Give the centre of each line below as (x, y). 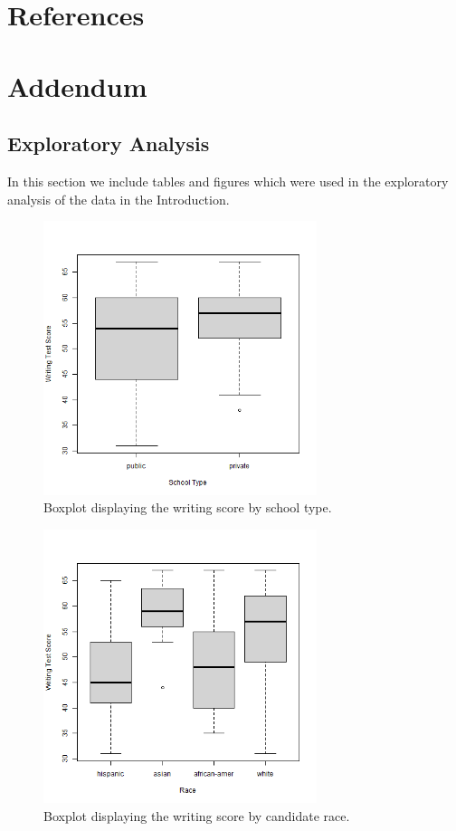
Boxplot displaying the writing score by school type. (188, 507)
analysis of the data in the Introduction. (119, 199)
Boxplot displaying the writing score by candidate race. (197, 815)
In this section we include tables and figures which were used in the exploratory (228, 181)
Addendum (77, 86)
